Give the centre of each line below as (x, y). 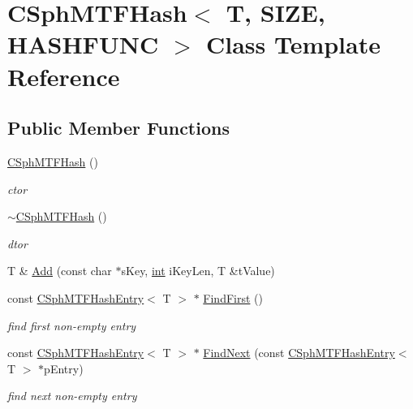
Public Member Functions (118, 128)
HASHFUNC (83, 44)
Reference (64, 76)
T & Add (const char (60, 271)
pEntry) (64, 368)
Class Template (293, 44)
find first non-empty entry (72, 325)
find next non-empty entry (72, 396)
